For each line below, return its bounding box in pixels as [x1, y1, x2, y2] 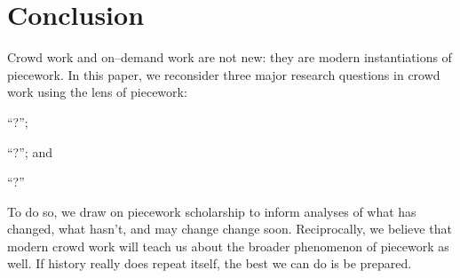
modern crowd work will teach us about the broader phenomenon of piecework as [7, 236, 449, 255]
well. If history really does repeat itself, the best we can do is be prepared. [7, 254, 412, 273]
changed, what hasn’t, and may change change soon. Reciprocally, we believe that [7, 219, 452, 238]
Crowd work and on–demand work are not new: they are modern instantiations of [7, 48, 452, 67]
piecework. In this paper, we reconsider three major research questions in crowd [7, 65, 440, 83]
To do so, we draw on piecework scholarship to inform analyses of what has [7, 202, 416, 220]
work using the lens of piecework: [7, 83, 187, 101]
